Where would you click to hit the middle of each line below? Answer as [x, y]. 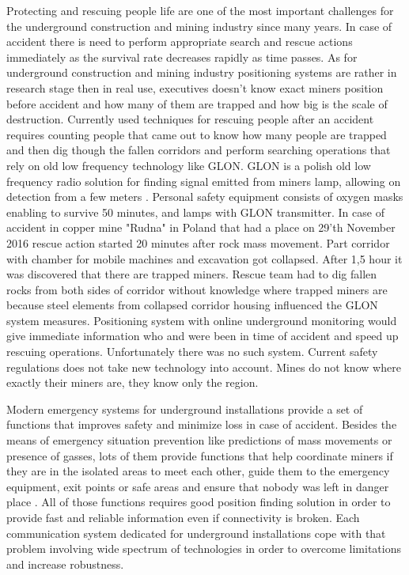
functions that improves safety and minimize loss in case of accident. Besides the [202, 424]
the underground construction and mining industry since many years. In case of [199, 26]
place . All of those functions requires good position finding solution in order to [199, 502]
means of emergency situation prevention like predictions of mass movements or [199, 440]
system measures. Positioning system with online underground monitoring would [202, 320]
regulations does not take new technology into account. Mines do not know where [204, 367]
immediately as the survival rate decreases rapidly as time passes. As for [182, 57]
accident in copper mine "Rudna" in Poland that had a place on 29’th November [201, 227]
